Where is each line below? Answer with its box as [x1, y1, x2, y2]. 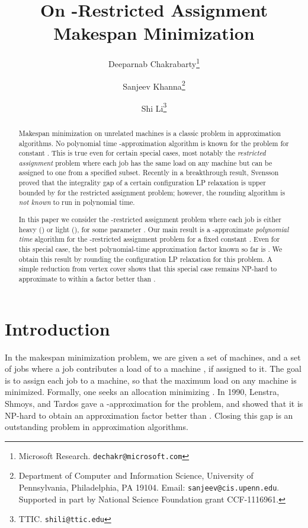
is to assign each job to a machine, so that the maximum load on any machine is [5, 374, 297, 386]
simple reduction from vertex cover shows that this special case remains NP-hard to [18, 264, 277, 274]
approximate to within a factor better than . [18, 273, 156, 283]
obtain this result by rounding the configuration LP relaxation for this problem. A [18, 254, 272, 264]
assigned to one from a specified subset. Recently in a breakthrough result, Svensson [18, 167, 279, 178]
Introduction [5, 316, 110, 340]
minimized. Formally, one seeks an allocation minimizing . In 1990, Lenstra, [5, 385, 280, 398]
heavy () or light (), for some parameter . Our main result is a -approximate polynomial [18, 224, 289, 234]
